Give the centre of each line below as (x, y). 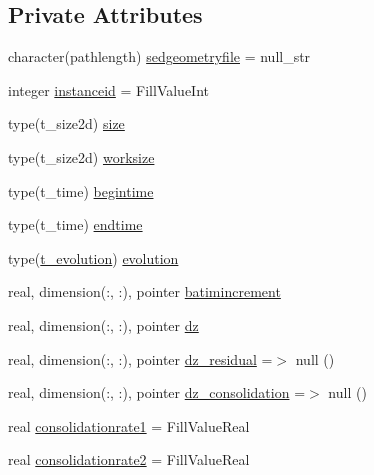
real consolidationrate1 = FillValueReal (129, 425)
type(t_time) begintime (81, 190)
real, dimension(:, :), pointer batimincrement (144, 291)
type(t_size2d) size (66, 123)
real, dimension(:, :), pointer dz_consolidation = (157, 392)
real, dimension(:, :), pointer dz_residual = (140, 358)
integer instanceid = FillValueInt (108, 89)
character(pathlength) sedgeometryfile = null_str (159, 56)
